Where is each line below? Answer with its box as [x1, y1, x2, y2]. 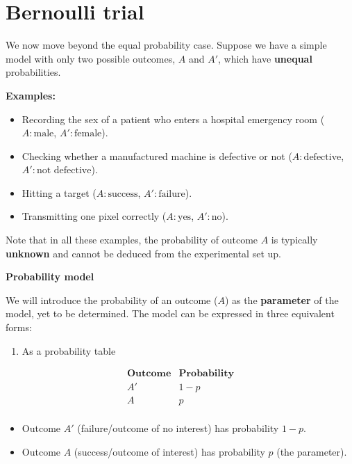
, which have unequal [217, 51, 312, 65]
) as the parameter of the [224, 292, 339, 307]
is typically [271, 232, 318, 247]
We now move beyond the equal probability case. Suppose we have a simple [6, 38, 327, 52]
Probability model [6, 269, 94, 284]
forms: [6, 320, 32, 335]
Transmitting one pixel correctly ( [22, 209, 167, 223]
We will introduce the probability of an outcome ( [6, 292, 218, 307]
